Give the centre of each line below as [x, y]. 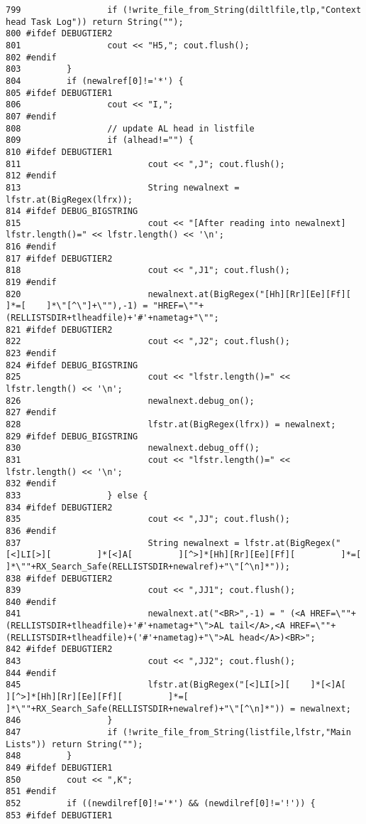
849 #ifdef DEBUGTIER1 [59, 768]
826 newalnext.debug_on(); [130, 401]
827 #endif [31, 413]
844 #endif [31, 673]
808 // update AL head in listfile [130, 128]
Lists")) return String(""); [74, 744]
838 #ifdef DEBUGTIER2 [59, 578]
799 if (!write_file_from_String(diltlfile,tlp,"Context [184, 10]
